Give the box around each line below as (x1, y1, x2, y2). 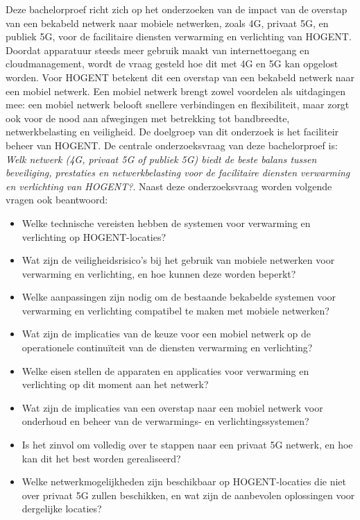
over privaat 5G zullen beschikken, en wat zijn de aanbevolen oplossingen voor (22, 487, 355, 502)
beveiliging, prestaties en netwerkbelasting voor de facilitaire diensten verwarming (6, 165, 350, 180)
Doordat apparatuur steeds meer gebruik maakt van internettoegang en (6, 42, 310, 57)
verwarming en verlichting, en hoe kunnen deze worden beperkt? (22, 266, 296, 280)
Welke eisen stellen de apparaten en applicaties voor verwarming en (22, 363, 309, 378)
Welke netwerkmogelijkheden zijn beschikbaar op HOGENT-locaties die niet (22, 474, 346, 489)
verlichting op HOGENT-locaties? (22, 229, 166, 244)
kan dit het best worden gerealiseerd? (22, 451, 181, 465)
